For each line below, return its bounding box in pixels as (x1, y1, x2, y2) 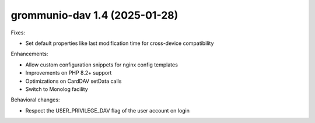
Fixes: (10, 29, 26, 36)
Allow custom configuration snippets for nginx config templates (25, 61, 178, 68)
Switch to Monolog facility (25, 85, 88, 93)
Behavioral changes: (10, 96, 60, 103)
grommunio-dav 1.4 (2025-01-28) (10, 9, 178, 22)
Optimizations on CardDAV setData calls (25, 78, 122, 85)
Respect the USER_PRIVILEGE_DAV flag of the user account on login (25, 107, 190, 114)
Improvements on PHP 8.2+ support (25, 69, 112, 76)
